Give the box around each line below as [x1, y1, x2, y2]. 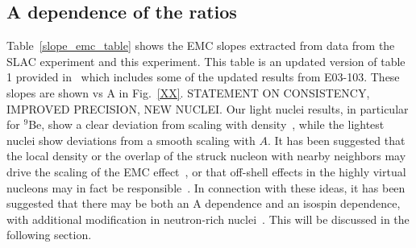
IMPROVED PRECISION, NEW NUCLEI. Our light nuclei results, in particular [6, 100, 409, 117]
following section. [6, 226, 92, 243]
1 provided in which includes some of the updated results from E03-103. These [6, 68, 400, 85]
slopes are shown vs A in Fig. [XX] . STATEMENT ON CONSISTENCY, [6, 84, 370, 101]
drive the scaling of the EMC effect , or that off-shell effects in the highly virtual [6, 163, 406, 180]
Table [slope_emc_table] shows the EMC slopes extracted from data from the [6, 37, 395, 54]
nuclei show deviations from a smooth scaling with [6, 131, 256, 148]
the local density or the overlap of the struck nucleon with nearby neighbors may [6, 147, 406, 164]
